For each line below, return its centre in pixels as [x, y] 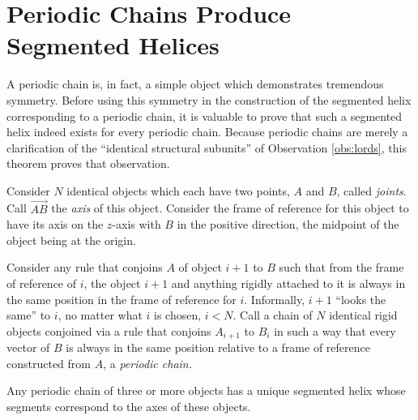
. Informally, [275, 299]
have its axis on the [55, 224]
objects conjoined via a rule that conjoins [109, 330]
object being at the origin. [71, 240]
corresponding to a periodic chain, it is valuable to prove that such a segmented [205, 116]
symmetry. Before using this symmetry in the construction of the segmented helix [209, 99]
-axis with [136, 224]
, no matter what [100, 315]
